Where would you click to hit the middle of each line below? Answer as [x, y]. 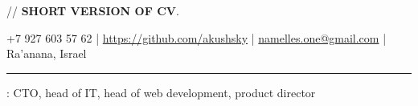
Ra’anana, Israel [47, 53]
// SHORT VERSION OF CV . [93, 10]
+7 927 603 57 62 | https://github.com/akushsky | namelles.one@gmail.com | [197, 37]
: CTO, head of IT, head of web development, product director [161, 92]
